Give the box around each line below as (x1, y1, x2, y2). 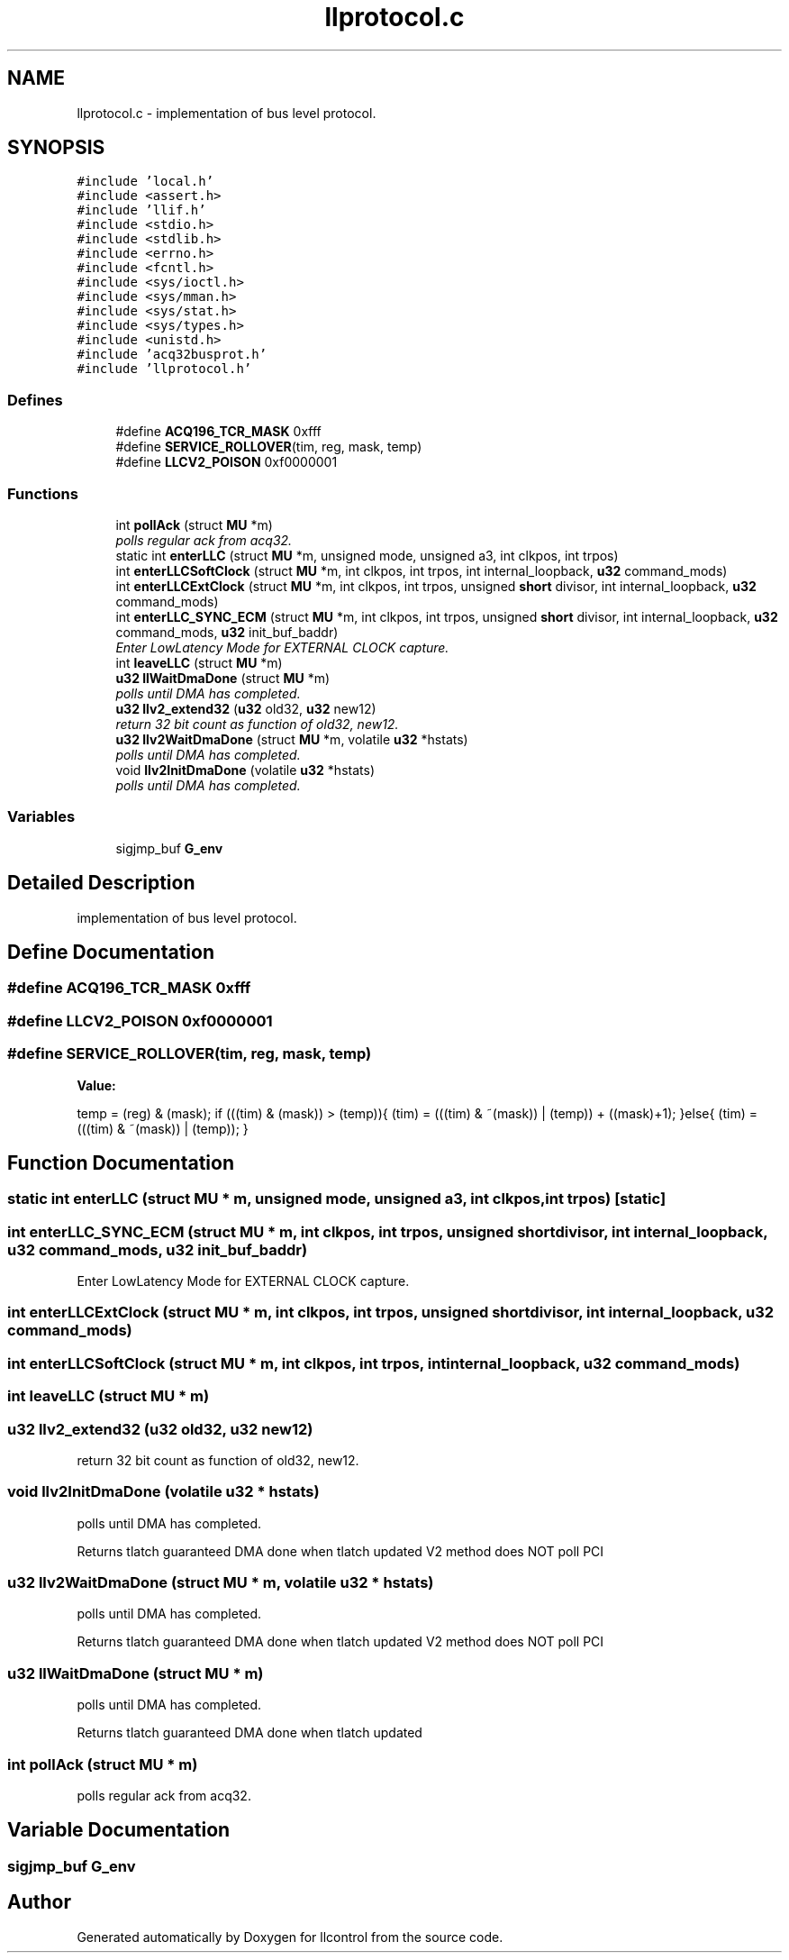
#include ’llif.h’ (77, 203, 206, 218)
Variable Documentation (7, 1819, 231, 1842)
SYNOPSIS (7, 136, 105, 160)
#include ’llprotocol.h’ (77, 361, 252, 377)
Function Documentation (7, 1151, 234, 1174)
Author (7, 1891, 71, 1914)
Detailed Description (7, 871, 195, 895)
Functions (7, 484, 78, 503)
